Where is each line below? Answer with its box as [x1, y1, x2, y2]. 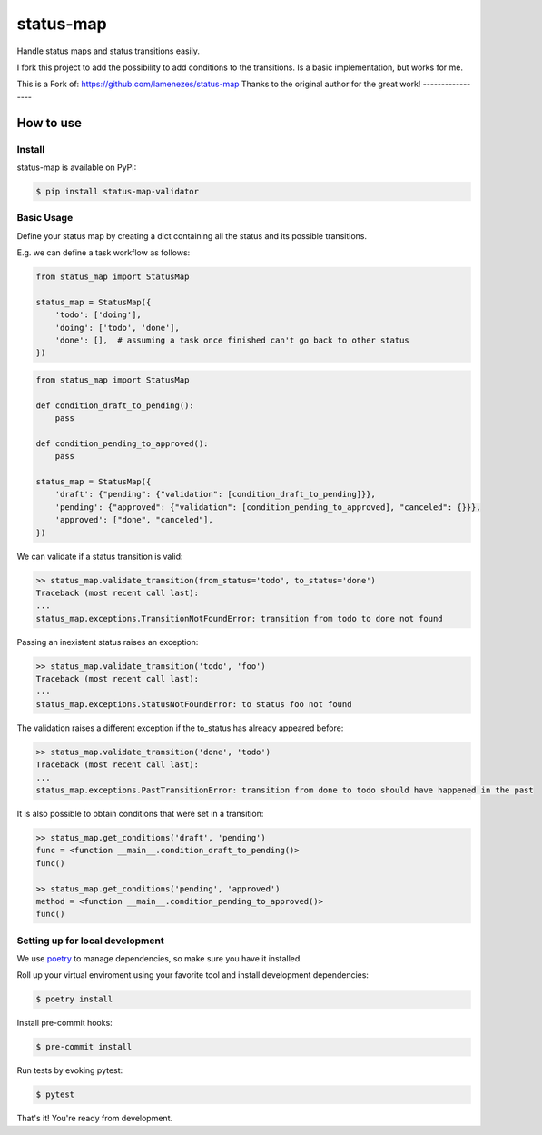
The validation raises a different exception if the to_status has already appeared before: [16, 722, 344, 733]
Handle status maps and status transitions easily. [16, 45, 200, 56]
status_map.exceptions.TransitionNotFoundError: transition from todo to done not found [35, 613, 444, 623]
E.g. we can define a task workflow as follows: [16, 246, 191, 258]
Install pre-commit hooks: [16, 1018, 113, 1029]
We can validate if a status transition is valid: [16, 551, 183, 562]
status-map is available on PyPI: [16, 162, 137, 173]
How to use [16, 114, 82, 131]
